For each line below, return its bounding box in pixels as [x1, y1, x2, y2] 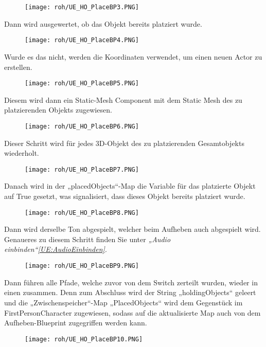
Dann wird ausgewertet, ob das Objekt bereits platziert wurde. [4, 18, 202, 29]
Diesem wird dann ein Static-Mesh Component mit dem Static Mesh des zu [4, 94, 242, 105]
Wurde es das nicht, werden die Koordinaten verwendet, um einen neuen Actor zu [4, 51, 262, 62]
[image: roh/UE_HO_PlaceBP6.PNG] [25, 122, 139, 130]
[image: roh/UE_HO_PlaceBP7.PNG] [25, 166, 139, 173]
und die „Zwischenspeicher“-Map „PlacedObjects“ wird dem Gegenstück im [4, 297, 243, 307]
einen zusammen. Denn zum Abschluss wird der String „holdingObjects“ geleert [4, 287, 256, 298]
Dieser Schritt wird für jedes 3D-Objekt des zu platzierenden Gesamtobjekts [4, 137, 244, 148]
